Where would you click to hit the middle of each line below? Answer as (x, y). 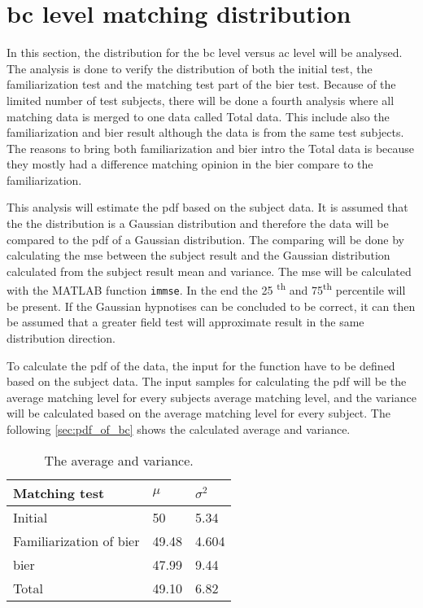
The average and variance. (119, 460)
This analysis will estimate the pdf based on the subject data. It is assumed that (207, 207)
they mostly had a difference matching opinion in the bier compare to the (190, 164)
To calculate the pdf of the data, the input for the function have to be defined (201, 365)
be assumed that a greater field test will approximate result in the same (185, 322)
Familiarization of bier (76, 540)
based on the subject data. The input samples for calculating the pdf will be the (207, 381)
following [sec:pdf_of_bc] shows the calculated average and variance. (179, 429)
